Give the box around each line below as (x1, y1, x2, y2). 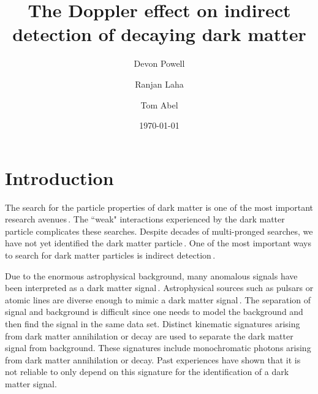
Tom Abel (140, 98, 178, 111)
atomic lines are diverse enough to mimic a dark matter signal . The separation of (5, 293, 311, 306)
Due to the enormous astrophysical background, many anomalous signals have (5, 269, 298, 282)
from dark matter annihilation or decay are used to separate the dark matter (5, 329, 293, 342)
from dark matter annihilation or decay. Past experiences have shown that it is (5, 353, 301, 366)
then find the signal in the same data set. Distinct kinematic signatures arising (5, 317, 300, 330)
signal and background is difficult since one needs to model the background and (5, 305, 303, 318)
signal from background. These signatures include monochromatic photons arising (5, 341, 311, 354)
